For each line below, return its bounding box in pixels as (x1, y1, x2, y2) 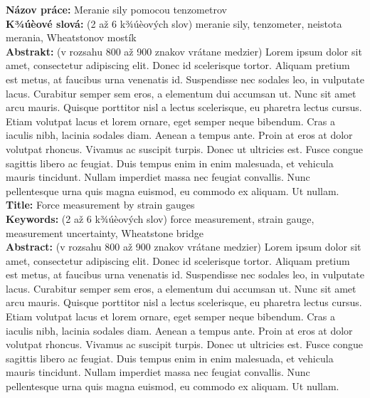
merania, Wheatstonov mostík (6, 30, 137, 45)
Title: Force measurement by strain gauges (6, 197, 195, 212)
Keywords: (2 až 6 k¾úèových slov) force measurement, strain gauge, (6, 211, 314, 226)
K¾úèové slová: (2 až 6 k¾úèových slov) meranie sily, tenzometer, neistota (6, 16, 342, 31)
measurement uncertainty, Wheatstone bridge (6, 225, 203, 240)
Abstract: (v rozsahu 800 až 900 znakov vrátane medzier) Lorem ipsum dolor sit (6, 239, 361, 254)
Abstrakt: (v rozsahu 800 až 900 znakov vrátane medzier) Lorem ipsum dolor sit (6, 43, 362, 58)
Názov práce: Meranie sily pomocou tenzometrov (6, 2, 227, 16)
